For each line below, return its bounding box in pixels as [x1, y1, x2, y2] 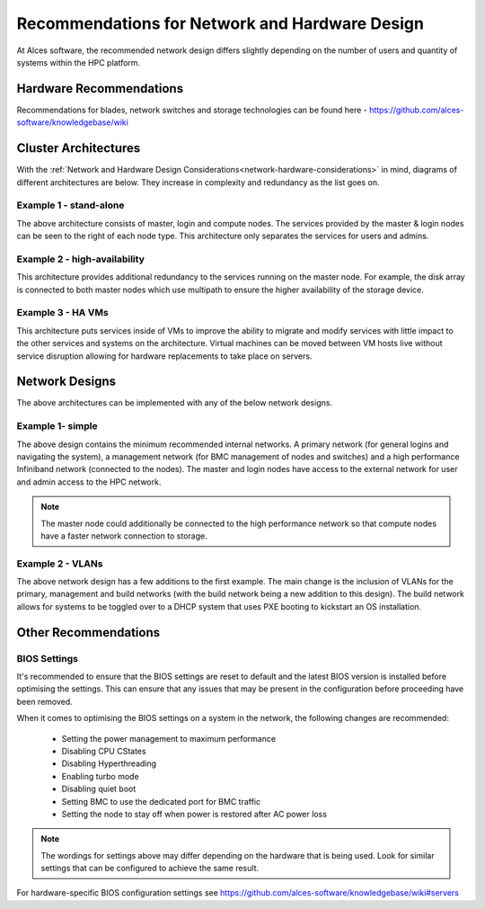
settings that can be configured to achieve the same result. [40, 863, 260, 874]
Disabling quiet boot [61, 783, 137, 795]
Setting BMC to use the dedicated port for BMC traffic [61, 796, 261, 807]
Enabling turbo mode [61, 771, 139, 781]
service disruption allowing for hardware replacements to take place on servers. [16, 351, 313, 361]
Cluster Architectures [16, 140, 141, 156]
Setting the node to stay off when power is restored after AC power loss [61, 808, 328, 819]
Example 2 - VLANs [16, 557, 103, 570]
